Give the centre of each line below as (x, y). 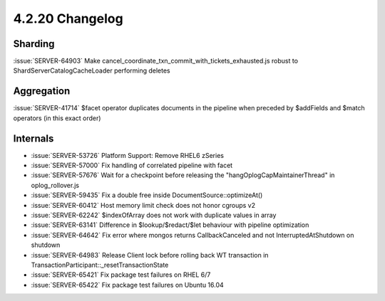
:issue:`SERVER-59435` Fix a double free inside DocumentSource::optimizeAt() (147, 195)
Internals (34, 138)
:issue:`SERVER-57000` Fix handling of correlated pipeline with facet (132, 165)
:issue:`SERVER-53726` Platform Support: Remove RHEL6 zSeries (128, 155)
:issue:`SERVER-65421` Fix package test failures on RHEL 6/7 (121, 275)
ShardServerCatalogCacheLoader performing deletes (92, 70)
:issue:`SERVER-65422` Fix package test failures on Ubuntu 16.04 (127, 285)
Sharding (34, 44)
